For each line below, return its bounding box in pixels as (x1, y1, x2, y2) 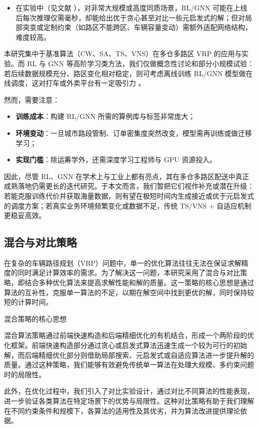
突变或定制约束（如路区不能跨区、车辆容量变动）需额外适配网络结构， (22, 22, 252, 32)
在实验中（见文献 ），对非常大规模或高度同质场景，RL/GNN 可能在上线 (15, 2, 248, 12)
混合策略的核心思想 (4, 313, 66, 323)
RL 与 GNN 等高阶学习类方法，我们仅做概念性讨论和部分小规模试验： (27, 58, 254, 68)
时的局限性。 (4, 369, 46, 379)
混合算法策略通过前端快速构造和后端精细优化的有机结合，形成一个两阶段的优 (4, 330, 254, 340)
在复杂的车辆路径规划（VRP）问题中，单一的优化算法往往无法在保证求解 (4, 257, 242, 268)
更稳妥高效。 (4, 210, 46, 220)
